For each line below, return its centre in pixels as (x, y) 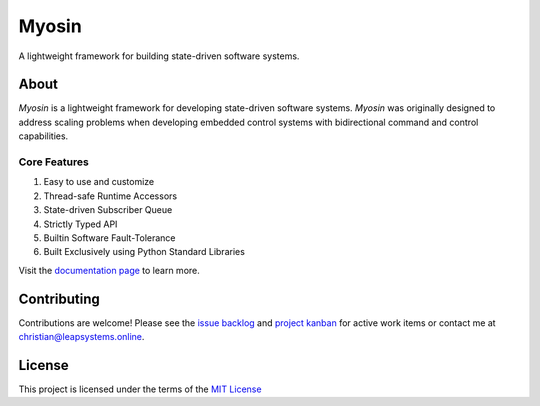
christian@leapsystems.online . (81, 337)
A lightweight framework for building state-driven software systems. (159, 56)
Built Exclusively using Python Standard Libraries (144, 252)
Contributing (59, 298)
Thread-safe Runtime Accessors (110, 196)
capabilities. (43, 136)
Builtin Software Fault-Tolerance (109, 237)
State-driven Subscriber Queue (108, 210)
